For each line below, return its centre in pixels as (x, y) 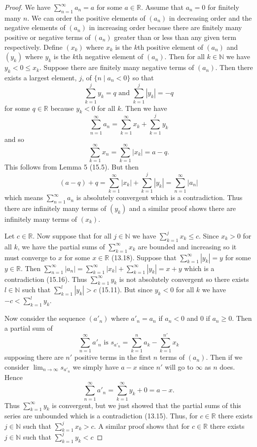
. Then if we (224, 357)
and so (14, 139)
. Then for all (184, 56)
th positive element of (170, 47)
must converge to (30, 257)
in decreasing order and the (210, 17)
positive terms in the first (113, 357)
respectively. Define (34, 47)
